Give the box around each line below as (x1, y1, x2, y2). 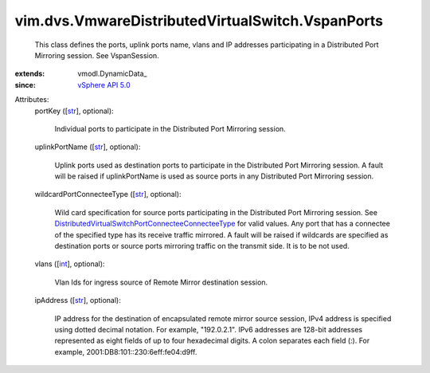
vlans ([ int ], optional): (34, 259, 105, 269)
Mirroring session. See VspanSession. (34, 50, 159, 60)
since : (14, 80, 36, 89)
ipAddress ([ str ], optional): (34, 296, 121, 305)
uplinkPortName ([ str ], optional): (34, 142, 141, 151)
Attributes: (14, 95, 49, 104)
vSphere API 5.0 (77, 80, 131, 89)
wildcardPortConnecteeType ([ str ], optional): (34, 190, 182, 199)
